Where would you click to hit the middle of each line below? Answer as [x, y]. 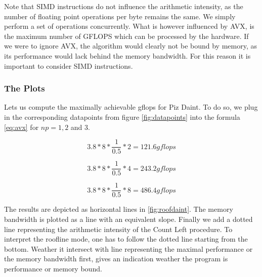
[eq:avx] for [21, 127]
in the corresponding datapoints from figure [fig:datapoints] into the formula [122, 117]
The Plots [25, 88]
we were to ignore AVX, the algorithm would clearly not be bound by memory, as [130, 46]
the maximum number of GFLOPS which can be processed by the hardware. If [126, 36]
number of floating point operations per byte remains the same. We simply [120, 16]
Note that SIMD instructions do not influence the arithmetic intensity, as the [124, 6]
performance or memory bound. [53, 268]
